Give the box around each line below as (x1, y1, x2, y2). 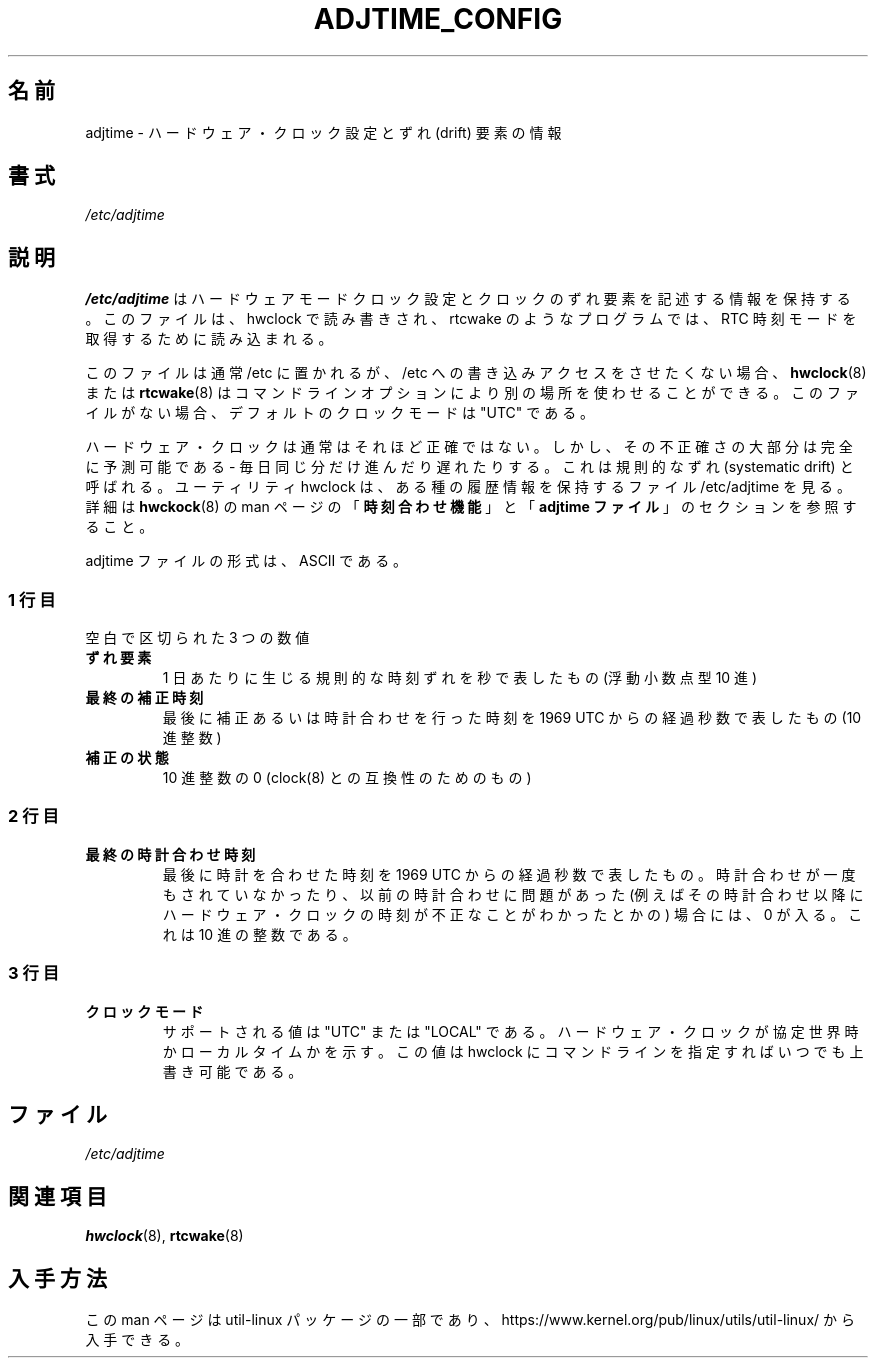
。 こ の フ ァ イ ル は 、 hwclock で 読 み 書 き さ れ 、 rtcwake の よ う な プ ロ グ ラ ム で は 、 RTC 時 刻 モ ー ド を (85, 310, 857, 328)
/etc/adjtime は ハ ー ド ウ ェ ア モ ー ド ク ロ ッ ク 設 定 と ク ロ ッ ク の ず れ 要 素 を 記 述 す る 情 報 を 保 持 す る (85, 290, 851, 308)
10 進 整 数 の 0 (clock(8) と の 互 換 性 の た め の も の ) (162, 769, 532, 787)
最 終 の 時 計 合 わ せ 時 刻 (85, 845, 256, 863)
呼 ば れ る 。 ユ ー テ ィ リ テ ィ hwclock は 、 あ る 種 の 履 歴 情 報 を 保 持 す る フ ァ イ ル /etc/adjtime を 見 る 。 (85, 478, 851, 496)
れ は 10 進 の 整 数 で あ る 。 (162, 925, 357, 943)
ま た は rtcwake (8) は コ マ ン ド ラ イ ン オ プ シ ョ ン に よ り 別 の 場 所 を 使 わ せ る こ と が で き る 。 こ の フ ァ (85, 384, 859, 402)
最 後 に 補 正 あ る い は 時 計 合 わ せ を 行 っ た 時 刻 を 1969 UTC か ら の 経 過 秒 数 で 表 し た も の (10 (162, 709, 862, 727)
